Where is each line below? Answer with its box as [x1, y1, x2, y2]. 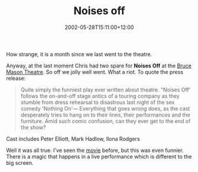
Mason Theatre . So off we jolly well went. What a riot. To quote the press [6, 68, 183, 75]
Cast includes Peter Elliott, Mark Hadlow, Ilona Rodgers [6, 135, 140, 142]
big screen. [6, 159, 34, 166]
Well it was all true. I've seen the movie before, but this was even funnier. [6, 147, 184, 154]
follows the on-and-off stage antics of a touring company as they [20, 92, 180, 99]
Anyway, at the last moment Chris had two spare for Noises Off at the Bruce [6, 62, 192, 69]
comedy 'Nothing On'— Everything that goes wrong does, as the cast [20, 105, 190, 112]
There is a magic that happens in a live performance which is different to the [6, 152, 192, 160]
